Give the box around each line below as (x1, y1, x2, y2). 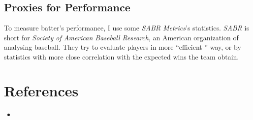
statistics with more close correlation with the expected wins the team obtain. (4, 51, 239, 61)
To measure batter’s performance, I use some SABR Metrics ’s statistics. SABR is (4, 23, 249, 33)
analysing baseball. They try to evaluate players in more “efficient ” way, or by (4, 42, 241, 52)
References (4, 80, 79, 100)
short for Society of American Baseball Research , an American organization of (4, 32, 239, 42)
